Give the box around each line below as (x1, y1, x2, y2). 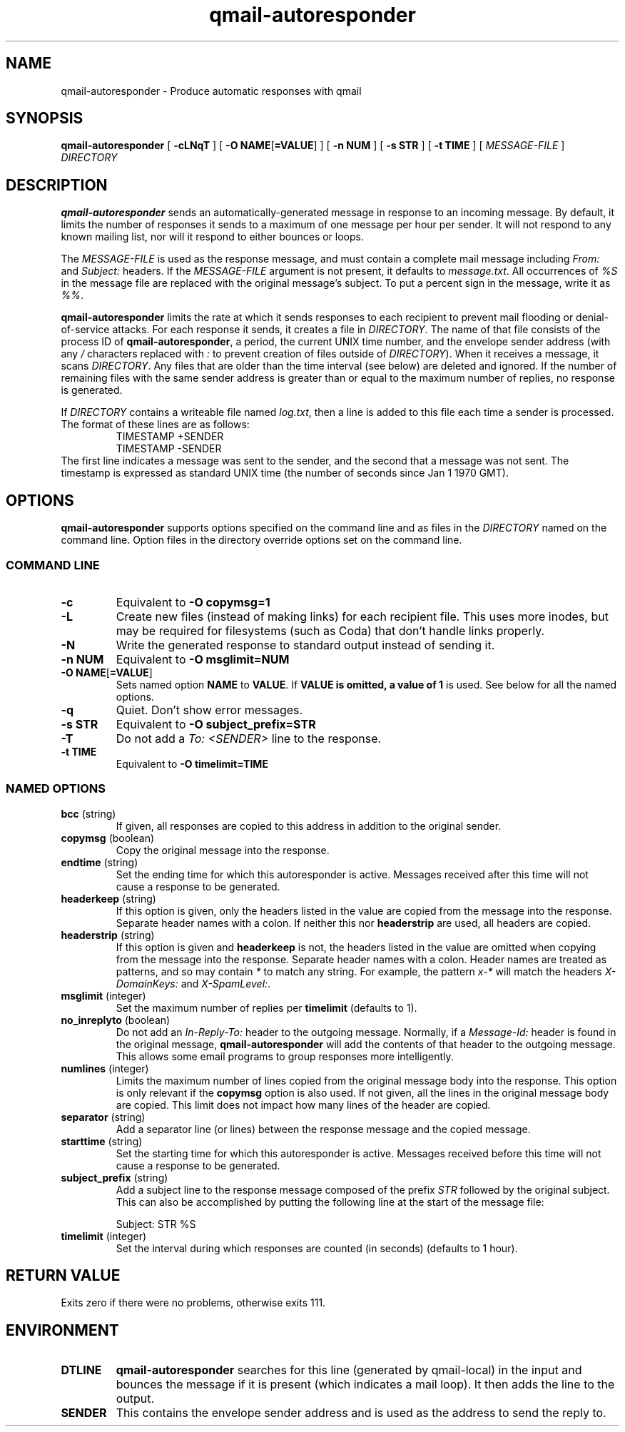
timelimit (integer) (61, 1229, 147, 1242)
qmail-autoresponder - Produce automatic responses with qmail (61, 84, 362, 97)
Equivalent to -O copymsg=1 (116, 594, 270, 609)
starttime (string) (61, 1134, 143, 1147)
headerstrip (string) (61, 928, 155, 941)
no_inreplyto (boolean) (61, 1013, 171, 1026)
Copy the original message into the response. (116, 843, 330, 856)
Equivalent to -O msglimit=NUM (116, 651, 290, 666)
